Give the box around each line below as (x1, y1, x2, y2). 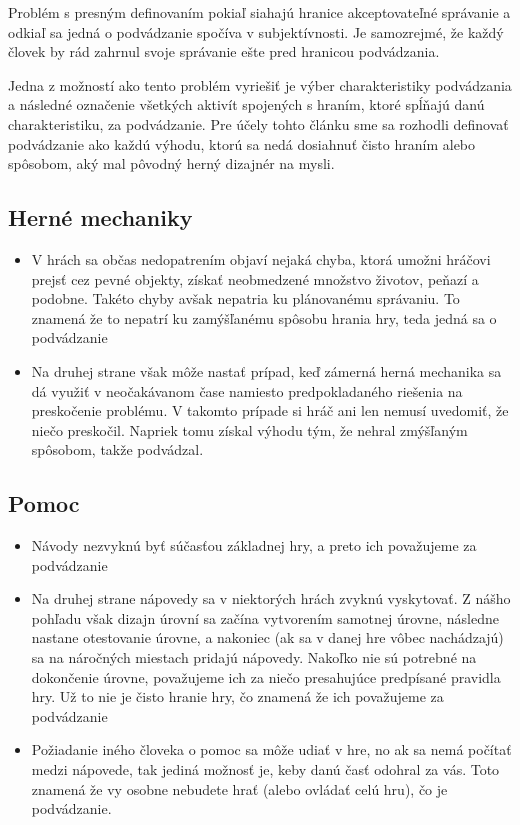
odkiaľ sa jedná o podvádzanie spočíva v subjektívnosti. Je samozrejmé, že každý (8, 21, 504, 42)
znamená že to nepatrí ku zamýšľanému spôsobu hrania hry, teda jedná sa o (31, 307, 497, 328)
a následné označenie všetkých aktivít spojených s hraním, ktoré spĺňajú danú (8, 94, 485, 115)
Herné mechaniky (8, 202, 193, 233)
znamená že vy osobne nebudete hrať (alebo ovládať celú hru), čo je (31, 778, 448, 799)
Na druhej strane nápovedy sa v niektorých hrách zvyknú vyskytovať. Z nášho (31, 588, 511, 609)
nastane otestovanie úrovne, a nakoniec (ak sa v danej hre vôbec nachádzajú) (31, 627, 504, 648)
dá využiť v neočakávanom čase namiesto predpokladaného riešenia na (31, 380, 463, 401)
